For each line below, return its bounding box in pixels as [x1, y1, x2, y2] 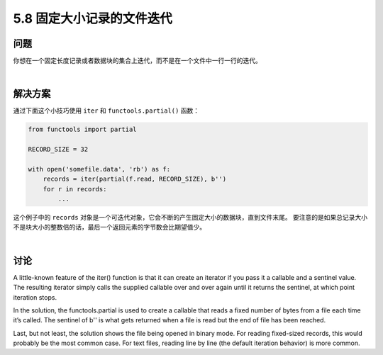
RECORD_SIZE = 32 [28, 145, 89, 154]
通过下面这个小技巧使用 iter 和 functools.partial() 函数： [13, 106, 200, 115]
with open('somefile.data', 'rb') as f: [28, 165, 170, 173]
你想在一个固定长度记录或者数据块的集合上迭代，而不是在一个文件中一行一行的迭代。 [13, 57, 262, 65]
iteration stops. [13, 293, 57, 301]
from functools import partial [28, 125, 138, 134]
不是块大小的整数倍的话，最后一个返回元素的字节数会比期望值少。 [13, 223, 206, 232]
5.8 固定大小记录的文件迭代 [13, 11, 173, 26]
